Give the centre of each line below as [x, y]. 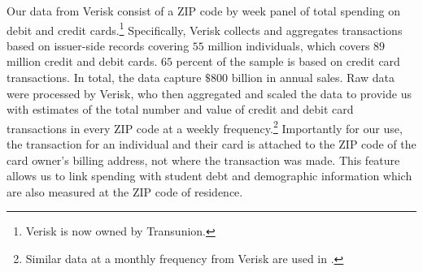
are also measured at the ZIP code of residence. [125, 191]
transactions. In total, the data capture [104, 78]
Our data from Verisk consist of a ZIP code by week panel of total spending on [204, 11]
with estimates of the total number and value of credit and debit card [180, 109]
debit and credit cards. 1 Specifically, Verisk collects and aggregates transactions [205, 28]
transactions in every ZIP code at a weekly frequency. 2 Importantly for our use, [205, 127]
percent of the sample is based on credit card [288, 61]
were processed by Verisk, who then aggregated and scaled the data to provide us [209, 93]
